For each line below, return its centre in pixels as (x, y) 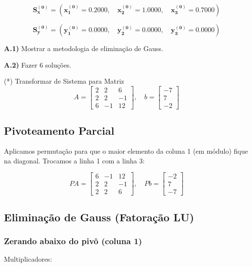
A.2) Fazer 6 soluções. (38, 64)
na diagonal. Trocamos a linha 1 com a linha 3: (74, 160)
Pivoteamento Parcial (59, 131)
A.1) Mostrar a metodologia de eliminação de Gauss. (84, 48)
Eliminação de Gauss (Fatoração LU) (99, 217)
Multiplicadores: (28, 259)
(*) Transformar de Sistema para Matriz (64, 81)
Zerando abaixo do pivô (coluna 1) (73, 241)
